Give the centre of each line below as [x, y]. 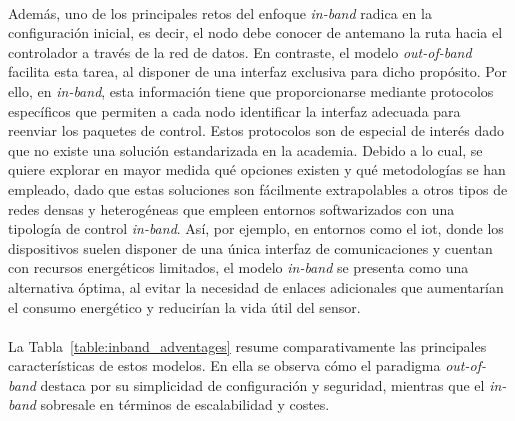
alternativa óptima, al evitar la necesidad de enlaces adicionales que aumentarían [256, 286]
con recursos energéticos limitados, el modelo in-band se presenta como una [238, 267]
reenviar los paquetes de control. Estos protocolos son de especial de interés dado [256, 130]
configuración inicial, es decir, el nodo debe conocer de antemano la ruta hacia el [255, 32]
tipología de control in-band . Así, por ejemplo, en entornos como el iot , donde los [256, 228]
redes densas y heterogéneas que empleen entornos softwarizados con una [231, 208]
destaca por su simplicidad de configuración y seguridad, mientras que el [262, 384]
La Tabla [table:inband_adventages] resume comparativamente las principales [247, 345]
